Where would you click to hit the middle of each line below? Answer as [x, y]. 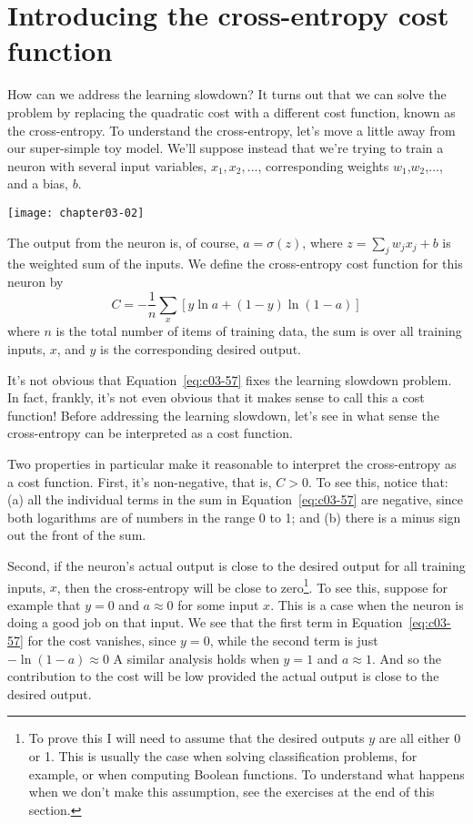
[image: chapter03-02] [76, 213]
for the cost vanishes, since [102, 640]
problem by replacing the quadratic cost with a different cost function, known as [231, 112]
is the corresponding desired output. [201, 348]
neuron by [35, 281]
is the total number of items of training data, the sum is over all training [259, 331]
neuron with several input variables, [107, 165]
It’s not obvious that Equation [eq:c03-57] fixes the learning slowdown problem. [230, 379]
